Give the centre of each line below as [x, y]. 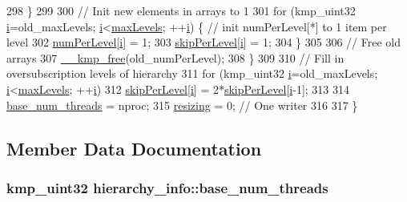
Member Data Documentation [134, 148]
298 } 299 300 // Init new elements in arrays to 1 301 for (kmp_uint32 [181, 10]
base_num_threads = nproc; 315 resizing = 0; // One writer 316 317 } [182, 105]
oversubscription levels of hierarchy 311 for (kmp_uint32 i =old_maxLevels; [192, 73]
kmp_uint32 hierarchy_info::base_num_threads [167, 187]
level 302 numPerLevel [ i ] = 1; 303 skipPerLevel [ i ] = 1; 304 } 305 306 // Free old [203, 42]
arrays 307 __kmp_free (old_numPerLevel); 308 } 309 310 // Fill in [175, 57]
